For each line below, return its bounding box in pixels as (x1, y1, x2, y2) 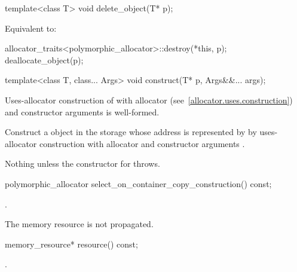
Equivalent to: (5, 22, 57, 34)
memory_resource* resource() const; (5, 237, 138, 250)
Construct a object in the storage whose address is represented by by (5, 126, 257, 138)
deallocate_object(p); (5, 53, 84, 66)
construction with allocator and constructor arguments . (39, 137, 245, 149)
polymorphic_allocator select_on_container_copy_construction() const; (5, 177, 272, 190)
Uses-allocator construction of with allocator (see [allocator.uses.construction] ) (5, 93, 293, 106)
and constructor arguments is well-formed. (5, 105, 160, 118)
